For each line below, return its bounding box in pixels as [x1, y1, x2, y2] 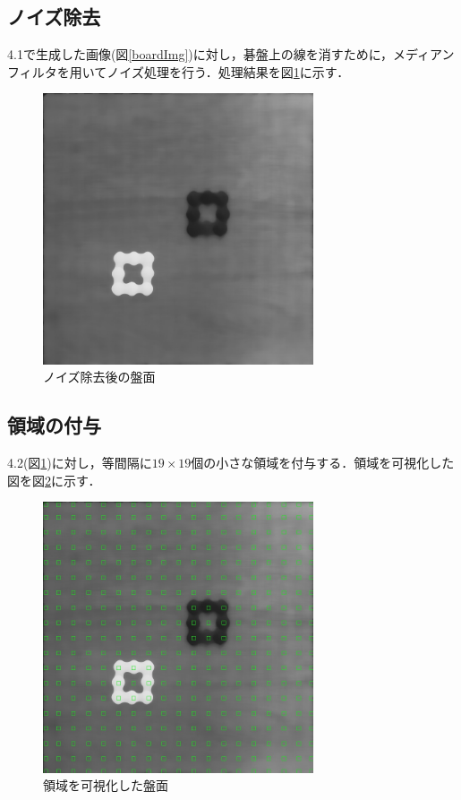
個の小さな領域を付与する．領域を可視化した [191, 453, 455, 472]
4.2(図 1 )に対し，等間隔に [7, 453, 152, 472]
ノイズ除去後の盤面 [43, 367, 156, 386]
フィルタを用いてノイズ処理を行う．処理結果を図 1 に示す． [7, 62, 350, 81]
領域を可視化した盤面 [43, 776, 168, 795]
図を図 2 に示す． [7, 470, 101, 489]
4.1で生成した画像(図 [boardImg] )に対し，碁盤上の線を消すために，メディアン [7, 45, 455, 64]
